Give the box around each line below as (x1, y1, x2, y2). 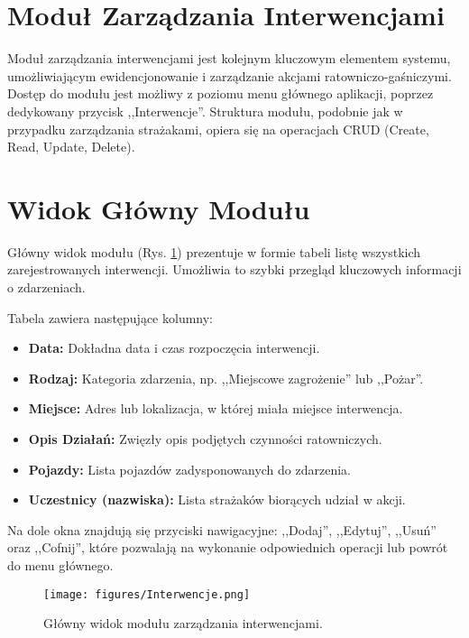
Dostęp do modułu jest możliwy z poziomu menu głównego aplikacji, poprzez (7, 84, 434, 103)
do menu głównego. (7, 555, 114, 574)
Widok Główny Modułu (7, 190, 310, 227)
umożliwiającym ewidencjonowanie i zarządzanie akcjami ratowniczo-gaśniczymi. (7, 66, 452, 85)
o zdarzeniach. (7, 278, 86, 296)
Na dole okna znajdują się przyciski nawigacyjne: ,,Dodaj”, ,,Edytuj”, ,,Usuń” (7, 520, 437, 539)
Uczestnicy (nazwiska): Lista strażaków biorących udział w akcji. (28, 490, 406, 509)
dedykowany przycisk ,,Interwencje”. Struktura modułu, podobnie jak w (7, 101, 403, 120)
